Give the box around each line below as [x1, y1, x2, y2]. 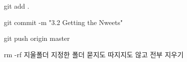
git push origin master [4, 33, 70, 43]
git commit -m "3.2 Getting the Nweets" [4, 17, 123, 27]
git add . [4, 1, 30, 11]
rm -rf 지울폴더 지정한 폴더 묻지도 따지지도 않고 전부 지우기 [4, 49, 184, 59]
